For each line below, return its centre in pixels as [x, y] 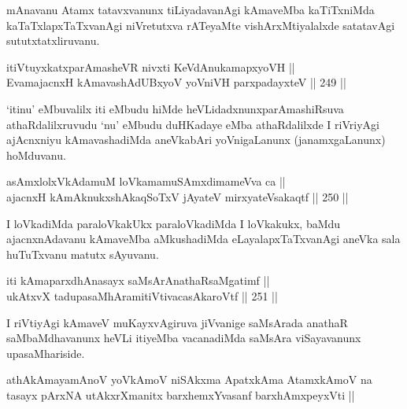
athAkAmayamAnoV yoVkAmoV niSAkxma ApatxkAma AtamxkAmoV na [189, 380]
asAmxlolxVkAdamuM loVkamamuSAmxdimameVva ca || [146, 181]
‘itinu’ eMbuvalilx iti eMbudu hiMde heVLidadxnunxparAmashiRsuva [175, 108]
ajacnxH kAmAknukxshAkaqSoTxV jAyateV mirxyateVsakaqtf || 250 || [178, 196]
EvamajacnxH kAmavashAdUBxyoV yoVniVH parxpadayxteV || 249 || [176, 82]
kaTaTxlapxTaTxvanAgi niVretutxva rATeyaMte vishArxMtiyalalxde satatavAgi [201, 25]
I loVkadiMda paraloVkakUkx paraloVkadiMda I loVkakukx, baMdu [174, 223]
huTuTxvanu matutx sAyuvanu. [83, 254]
